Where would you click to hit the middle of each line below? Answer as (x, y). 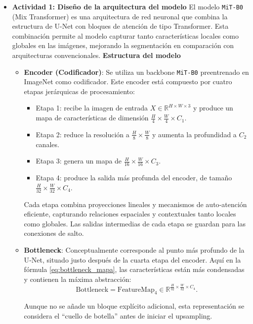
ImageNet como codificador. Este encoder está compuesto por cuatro (128, 81)
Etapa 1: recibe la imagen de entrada (92, 108)
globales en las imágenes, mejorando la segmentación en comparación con (123, 45)
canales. (47, 144)
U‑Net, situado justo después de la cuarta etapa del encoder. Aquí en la (132, 259)
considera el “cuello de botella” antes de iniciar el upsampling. (118, 316)
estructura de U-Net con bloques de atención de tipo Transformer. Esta (120, 26)
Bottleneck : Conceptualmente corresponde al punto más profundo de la (134, 249)
